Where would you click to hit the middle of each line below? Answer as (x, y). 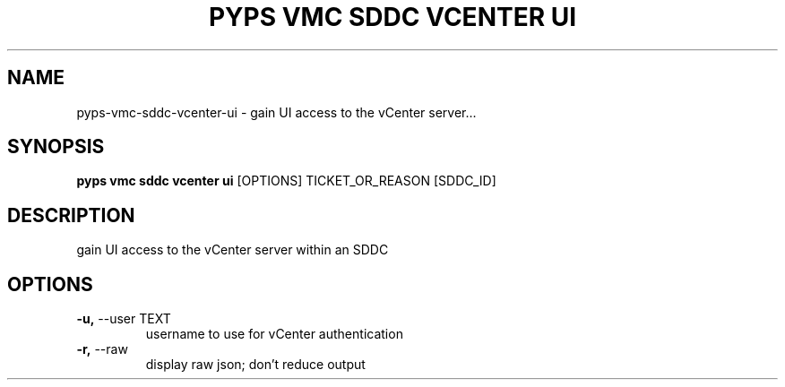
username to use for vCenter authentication (274, 334)
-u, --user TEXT (124, 319)
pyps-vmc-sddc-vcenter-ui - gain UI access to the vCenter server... (276, 112)
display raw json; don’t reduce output (255, 365)
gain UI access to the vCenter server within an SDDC (233, 250)
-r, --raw (102, 349)
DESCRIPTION (71, 215)
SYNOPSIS (56, 147)
